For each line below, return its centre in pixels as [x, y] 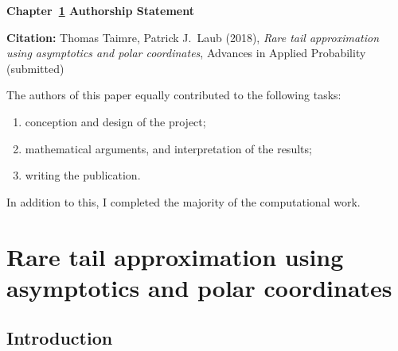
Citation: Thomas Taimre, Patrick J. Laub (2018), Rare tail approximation [193, 37]
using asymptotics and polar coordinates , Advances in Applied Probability [186, 53]
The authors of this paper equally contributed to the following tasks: [174, 95]
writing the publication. [83, 175]
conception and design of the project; [115, 121]
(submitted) [35, 68]
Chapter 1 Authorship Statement [100, 10]
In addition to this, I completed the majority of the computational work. [183, 201]
